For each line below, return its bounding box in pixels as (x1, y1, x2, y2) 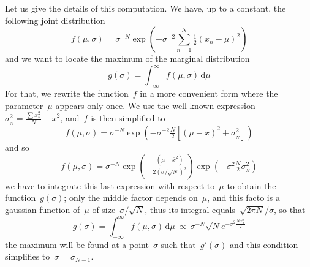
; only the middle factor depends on (64, 191, 198, 204)
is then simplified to (91, 111, 165, 124)
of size (92, 203, 116, 216)
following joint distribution (5, 13, 105, 26)
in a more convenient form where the (140, 87, 278, 100)
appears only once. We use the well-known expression (55, 99, 255, 111)
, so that (273, 203, 306, 216)
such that (161, 238, 196, 250)
